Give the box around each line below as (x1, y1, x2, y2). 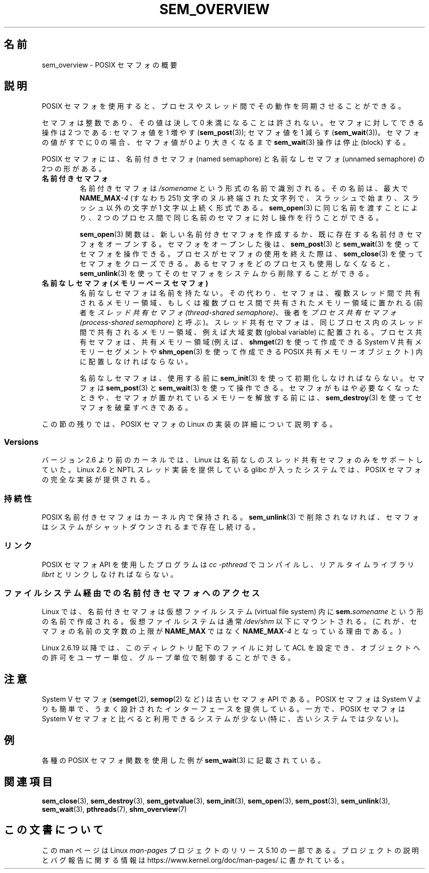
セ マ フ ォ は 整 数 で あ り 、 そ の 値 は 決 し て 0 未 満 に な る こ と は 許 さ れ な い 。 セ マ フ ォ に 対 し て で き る (42, 118, 424, 127)
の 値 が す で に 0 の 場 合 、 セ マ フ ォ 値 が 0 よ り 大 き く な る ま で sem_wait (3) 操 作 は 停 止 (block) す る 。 (42, 138, 410, 147)
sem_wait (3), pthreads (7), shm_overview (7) (42, 804, 187, 813)
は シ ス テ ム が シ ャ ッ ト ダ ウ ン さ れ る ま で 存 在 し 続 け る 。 (42, 522, 260, 531)
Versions (4, 436, 39, 447)
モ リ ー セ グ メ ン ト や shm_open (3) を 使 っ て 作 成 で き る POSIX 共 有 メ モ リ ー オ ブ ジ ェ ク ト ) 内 (79, 347, 423, 356)
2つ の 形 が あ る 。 (42, 164, 106, 173)
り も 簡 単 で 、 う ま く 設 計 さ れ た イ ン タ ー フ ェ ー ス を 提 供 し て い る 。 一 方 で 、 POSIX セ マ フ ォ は (42, 705, 405, 713)
